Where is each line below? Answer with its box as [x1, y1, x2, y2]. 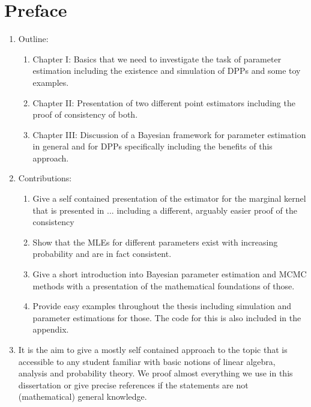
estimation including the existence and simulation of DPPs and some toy [32, 64, 301, 77]
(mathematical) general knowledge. [18, 390, 147, 403]
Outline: [18, 32, 49, 45]
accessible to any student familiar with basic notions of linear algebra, [18, 355, 276, 367]
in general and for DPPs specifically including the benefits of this [32, 140, 273, 152]
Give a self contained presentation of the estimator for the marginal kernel [32, 192, 306, 205]
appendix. [32, 323, 69, 336]
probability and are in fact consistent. [32, 247, 172, 260]
